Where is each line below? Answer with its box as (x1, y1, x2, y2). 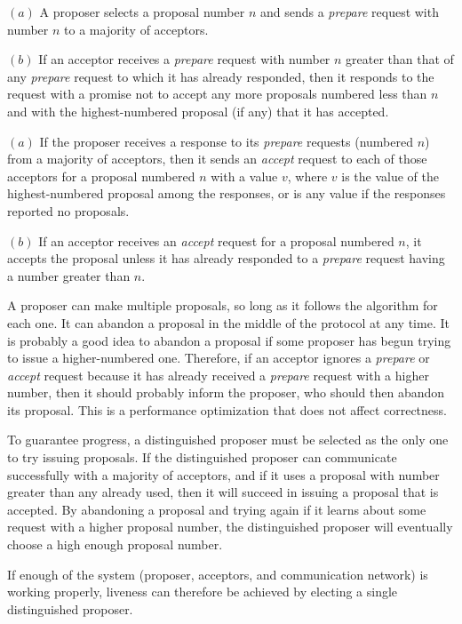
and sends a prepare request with (259, 3, 439, 20)
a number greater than (7, 266, 131, 284)
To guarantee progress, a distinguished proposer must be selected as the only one (7, 430, 449, 449)
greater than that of (346, 50, 454, 68)
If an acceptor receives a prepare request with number (38, 50, 331, 68)
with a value (211, 166, 278, 185)
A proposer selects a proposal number (39, 3, 245, 20)
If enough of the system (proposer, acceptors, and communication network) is (7, 564, 428, 583)
